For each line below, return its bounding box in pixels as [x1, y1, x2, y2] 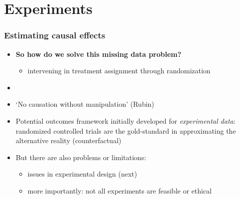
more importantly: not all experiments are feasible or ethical [27, 185, 212, 196]
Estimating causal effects [4, 29, 106, 41]
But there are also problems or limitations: [15, 152, 146, 162]
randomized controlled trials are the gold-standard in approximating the [15, 125, 236, 136]
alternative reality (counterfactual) [15, 135, 121, 146]
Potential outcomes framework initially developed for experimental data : [15, 115, 236, 126]
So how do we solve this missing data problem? [15, 48, 182, 59]
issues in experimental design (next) [27, 169, 137, 179]
